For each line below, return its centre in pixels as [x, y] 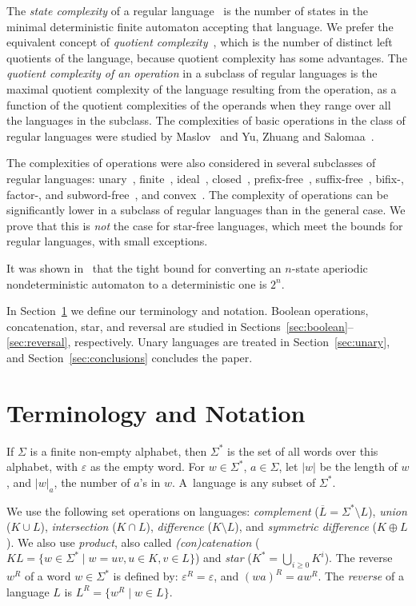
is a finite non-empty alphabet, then [118, 451]
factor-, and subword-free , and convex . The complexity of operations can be [198, 194]
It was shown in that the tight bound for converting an [144, 267]
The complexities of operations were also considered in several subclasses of [191, 163]
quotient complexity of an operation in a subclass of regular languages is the [192, 73]
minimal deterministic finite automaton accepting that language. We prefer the [200, 26]
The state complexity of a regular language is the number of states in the [188, 10]
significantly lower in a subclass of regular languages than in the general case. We [206, 210]
